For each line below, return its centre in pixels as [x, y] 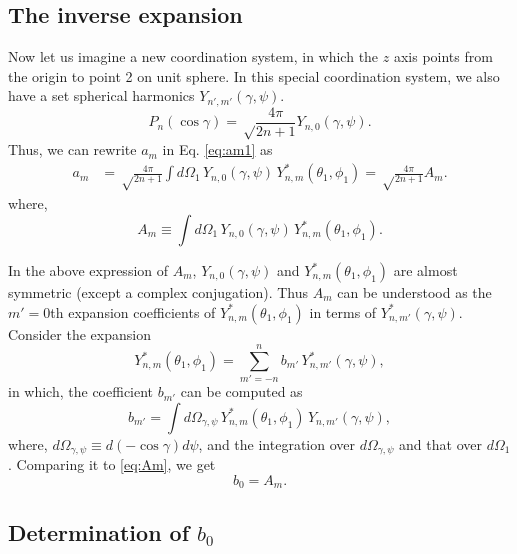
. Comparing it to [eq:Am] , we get [112, 464]
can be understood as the [414, 292]
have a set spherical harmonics [101, 95]
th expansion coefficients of [133, 311]
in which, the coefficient [81, 391]
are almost [425, 270]
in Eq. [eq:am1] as [217, 149]
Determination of [99, 531]
